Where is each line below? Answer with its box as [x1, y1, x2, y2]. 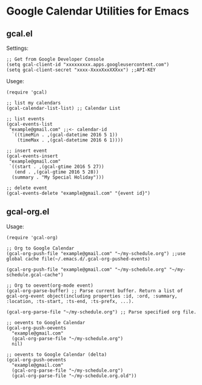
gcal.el [6, 29, 33, 39]
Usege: [6, 78, 24, 84]
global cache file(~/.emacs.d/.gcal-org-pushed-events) [6, 256, 150, 262]
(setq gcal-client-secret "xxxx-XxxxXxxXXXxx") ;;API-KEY [6, 67, 156, 73]
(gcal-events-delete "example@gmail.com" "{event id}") [6, 190, 150, 196]
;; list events [6, 116, 45, 122]
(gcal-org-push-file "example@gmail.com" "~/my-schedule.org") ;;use [6, 250, 186, 256]
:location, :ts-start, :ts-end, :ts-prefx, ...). [6, 298, 135, 304]
